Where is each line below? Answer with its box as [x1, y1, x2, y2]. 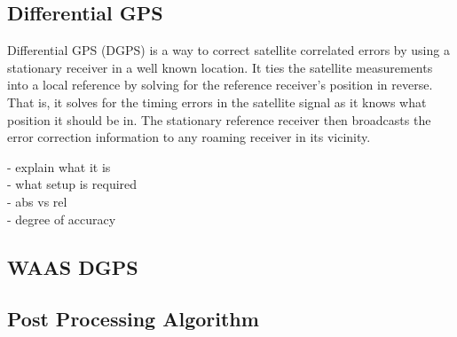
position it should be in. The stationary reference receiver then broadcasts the [7, 110, 431, 129]
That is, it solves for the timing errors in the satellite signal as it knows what [7, 92, 427, 111]
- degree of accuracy [7, 209, 116, 228]
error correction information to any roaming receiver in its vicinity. [7, 128, 371, 146]
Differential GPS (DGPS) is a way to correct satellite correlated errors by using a [7, 41, 450, 59]
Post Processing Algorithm [7, 305, 259, 333]
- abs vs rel [7, 192, 67, 210]
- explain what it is [7, 157, 111, 176]
